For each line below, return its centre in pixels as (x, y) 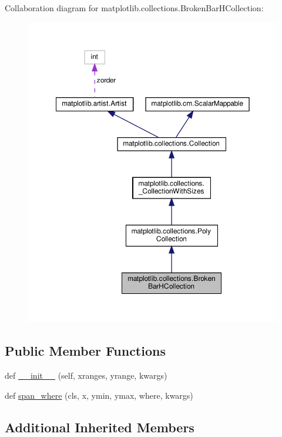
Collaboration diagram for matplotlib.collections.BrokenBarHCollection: (134, 8)
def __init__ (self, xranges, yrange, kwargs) (86, 375)
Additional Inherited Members (100, 427)
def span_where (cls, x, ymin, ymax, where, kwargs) (99, 395)
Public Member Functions (85, 351)
